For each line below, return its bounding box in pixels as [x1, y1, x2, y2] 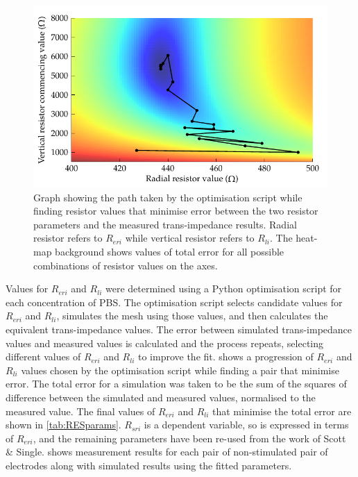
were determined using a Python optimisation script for [105, 281, 342, 296]
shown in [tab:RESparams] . [6, 417, 121, 432]
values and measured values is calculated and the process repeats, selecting [6, 335, 324, 350]
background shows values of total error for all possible [55, 244, 284, 259]
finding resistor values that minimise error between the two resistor [33, 203, 318, 218]
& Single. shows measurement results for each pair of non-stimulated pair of [6, 444, 328, 459]
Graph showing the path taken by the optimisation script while [33, 190, 302, 204]
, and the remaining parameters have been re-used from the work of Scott [33, 430, 346, 445]
